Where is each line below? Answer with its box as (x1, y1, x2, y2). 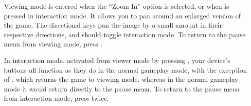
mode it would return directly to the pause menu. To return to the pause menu (4, 83, 240, 93)
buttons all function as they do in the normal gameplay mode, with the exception (4, 64, 247, 75)
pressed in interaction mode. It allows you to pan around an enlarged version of (4, 10, 241, 20)
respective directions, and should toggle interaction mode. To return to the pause (4, 29, 246, 39)
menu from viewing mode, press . (4, 39, 103, 49)
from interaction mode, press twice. (4, 93, 109, 103)
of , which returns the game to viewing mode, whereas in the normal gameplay (4, 74, 238, 84)
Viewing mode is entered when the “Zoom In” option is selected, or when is (4, 1, 229, 11)
